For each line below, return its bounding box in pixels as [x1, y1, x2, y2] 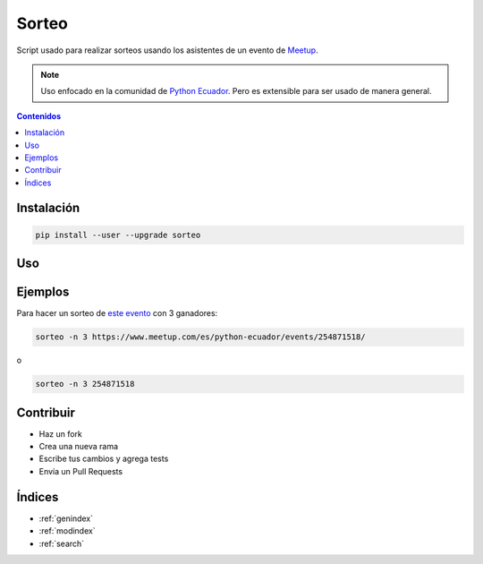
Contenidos [16, 110, 62, 121]
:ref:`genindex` [38, 513, 94, 524]
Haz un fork [38, 428, 82, 439]
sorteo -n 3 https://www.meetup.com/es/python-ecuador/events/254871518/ [35, 332, 366, 342]
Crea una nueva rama [38, 441, 119, 452]
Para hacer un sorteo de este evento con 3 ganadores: [16, 308, 218, 319]
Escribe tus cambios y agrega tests [38, 453, 169, 465]
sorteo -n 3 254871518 [35, 379, 135, 389]
